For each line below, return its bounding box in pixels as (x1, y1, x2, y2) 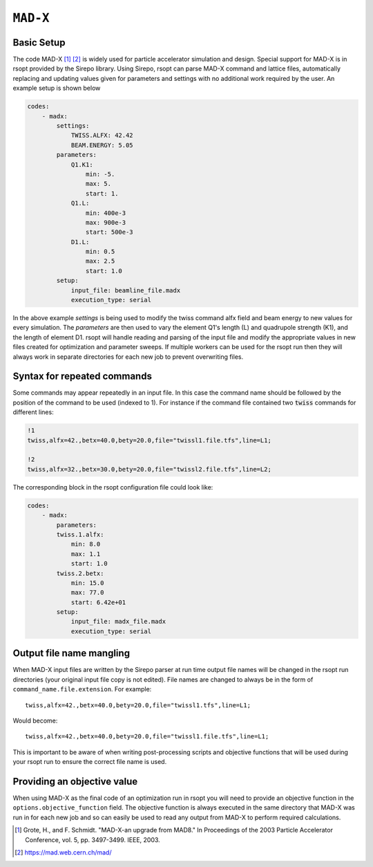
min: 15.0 (70, 579, 104, 587)
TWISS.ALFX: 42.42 (70, 131, 134, 140)
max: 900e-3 (85, 218, 126, 226)
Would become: (12, 716, 58, 725)
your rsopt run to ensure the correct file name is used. (12, 758, 167, 766)
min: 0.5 (85, 248, 115, 256)
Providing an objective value (12, 775, 138, 787)
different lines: (12, 408, 55, 416)
